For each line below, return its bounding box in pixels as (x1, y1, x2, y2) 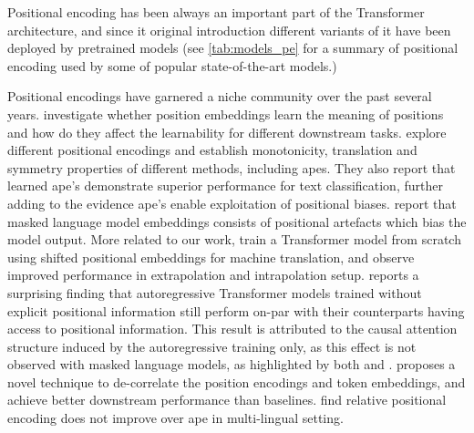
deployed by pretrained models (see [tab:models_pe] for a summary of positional (7, 38, 459, 57)
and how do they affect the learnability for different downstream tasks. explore (7, 122, 447, 141)
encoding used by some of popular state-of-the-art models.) (7, 56, 337, 75)
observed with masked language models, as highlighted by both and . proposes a (7, 355, 456, 374)
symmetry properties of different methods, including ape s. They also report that (7, 158, 456, 177)
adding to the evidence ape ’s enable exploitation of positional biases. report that (7, 193, 457, 212)
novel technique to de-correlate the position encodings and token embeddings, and (7, 372, 466, 391)
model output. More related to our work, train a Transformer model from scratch (7, 230, 461, 249)
